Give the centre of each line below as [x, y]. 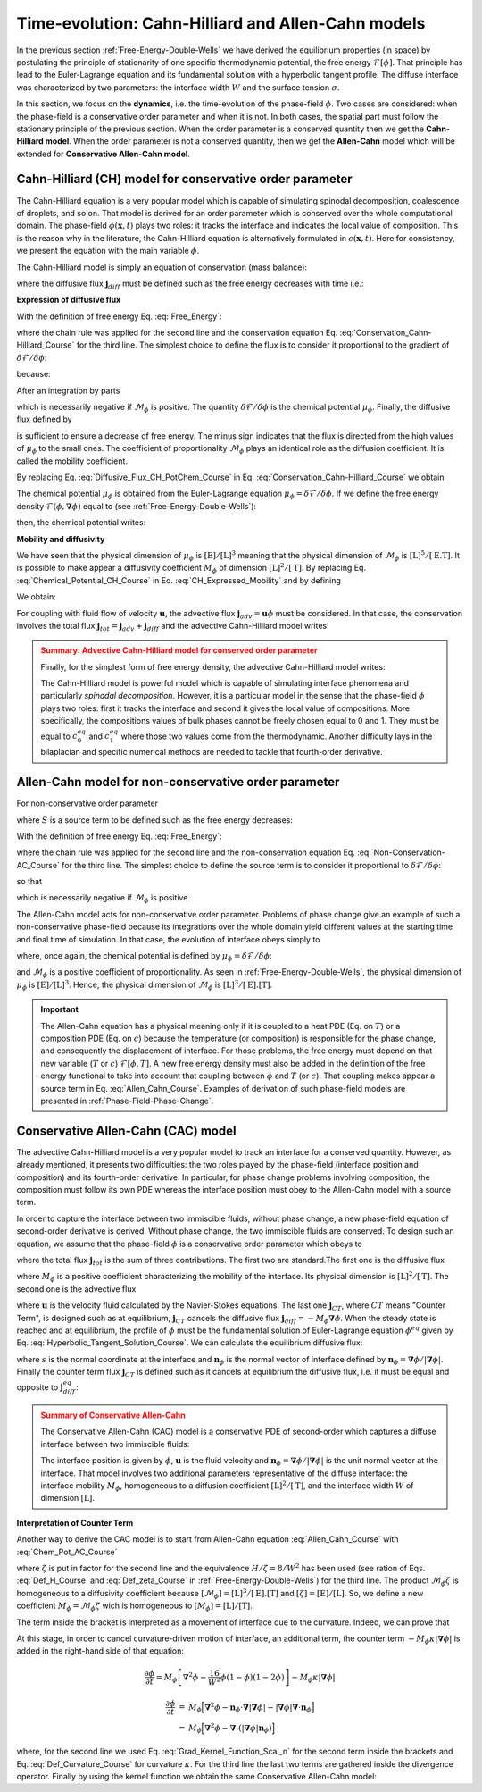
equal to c [59, 736]
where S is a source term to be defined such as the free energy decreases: [155, 820]
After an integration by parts [68, 390]
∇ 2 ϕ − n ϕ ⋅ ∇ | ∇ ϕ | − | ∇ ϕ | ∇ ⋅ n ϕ [258, 1707]
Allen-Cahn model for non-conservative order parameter [178, 782]
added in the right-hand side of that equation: [100, 1651]
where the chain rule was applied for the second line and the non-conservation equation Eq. [186, 852]
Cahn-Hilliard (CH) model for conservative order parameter [184, 179]
